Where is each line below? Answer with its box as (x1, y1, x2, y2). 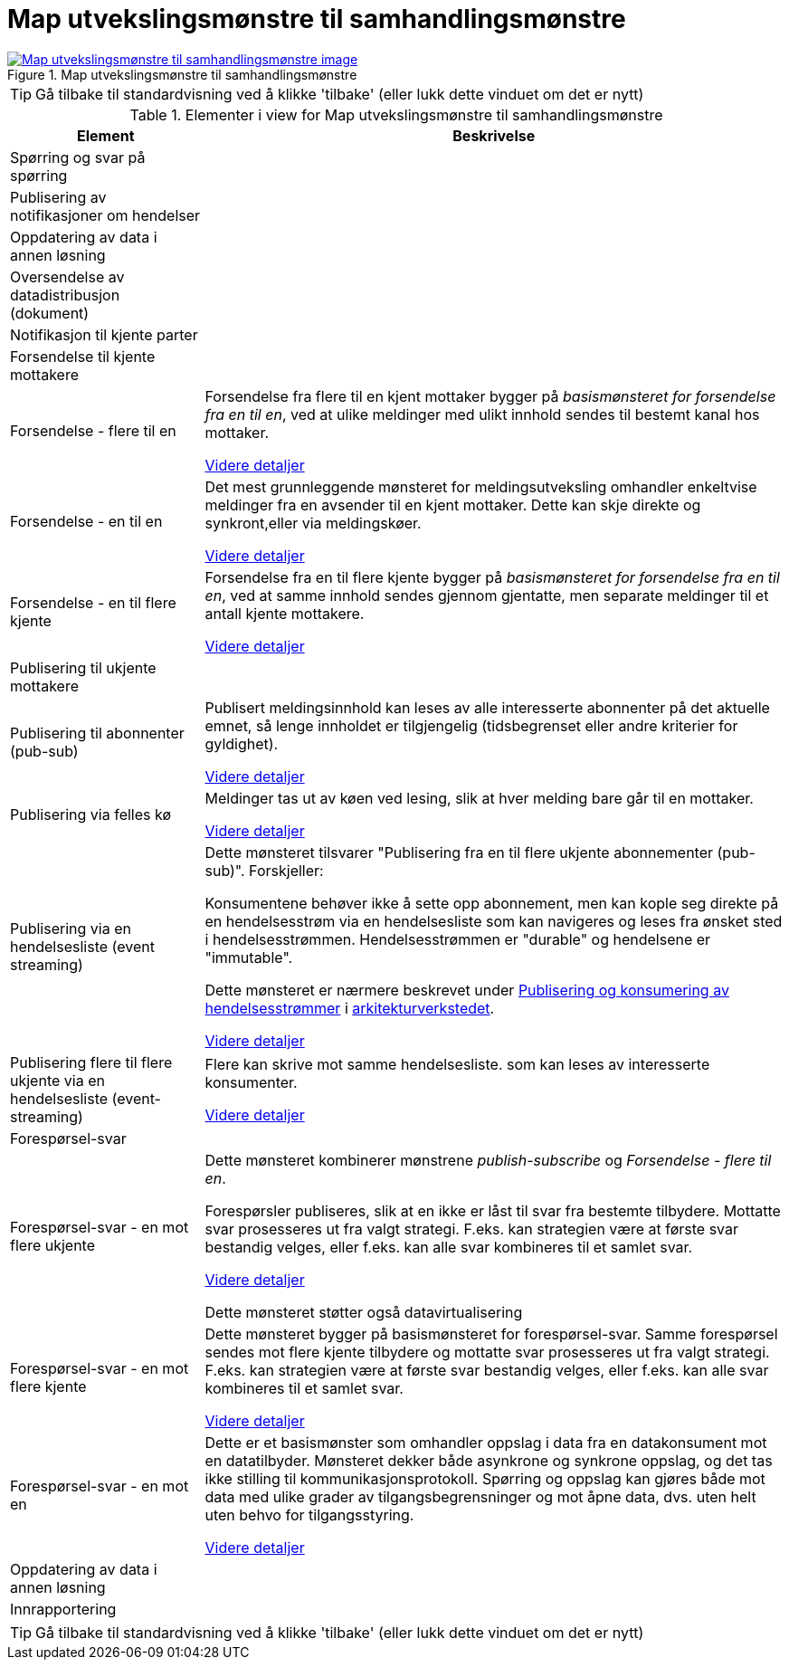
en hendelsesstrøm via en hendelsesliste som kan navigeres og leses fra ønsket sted (204, 911, 783, 930)
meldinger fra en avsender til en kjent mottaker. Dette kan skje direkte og (204, 495, 701, 514)
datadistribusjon (10, 285, 120, 304)
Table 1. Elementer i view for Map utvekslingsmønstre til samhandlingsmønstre (129, 105, 663, 124)
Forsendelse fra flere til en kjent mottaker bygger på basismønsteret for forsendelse (204, 386, 776, 405)
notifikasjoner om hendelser (10, 205, 201, 224)
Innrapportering (10, 1599, 117, 1618)
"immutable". (204, 948, 293, 967)
